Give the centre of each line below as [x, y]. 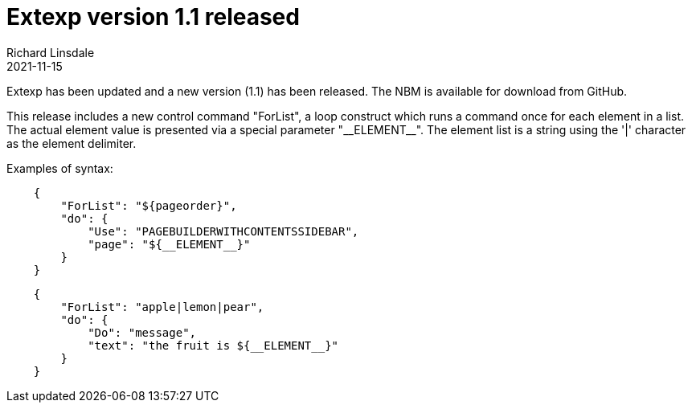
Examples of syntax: [60, 168]
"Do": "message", [142, 332]
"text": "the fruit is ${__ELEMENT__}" [213, 345]
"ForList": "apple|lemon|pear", [162, 307]
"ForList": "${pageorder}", [149, 205]
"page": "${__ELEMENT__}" [169, 244]
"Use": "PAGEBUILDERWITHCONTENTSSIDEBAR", [223, 231]
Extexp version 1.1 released [153, 17]
